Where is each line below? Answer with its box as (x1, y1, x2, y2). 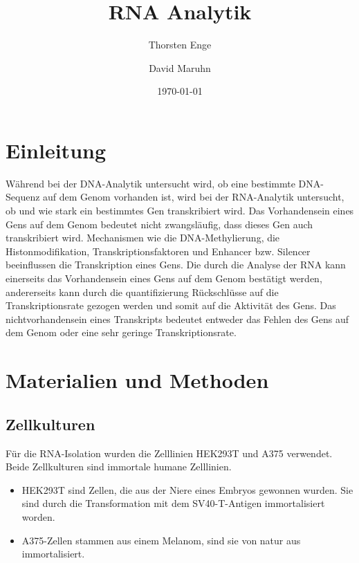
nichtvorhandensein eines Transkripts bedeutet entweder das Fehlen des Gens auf (6, 311, 349, 326)
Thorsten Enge (148, 37, 212, 52)
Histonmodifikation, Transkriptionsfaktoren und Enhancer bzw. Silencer (6, 243, 311, 258)
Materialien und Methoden (6, 366, 269, 394)
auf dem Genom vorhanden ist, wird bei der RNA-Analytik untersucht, (43, 190, 344, 204)
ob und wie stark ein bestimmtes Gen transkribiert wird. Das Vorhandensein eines (6, 203, 354, 218)
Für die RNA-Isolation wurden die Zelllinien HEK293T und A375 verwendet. (6, 445, 333, 460)
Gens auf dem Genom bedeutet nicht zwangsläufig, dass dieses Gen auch (6, 216, 313, 231)
